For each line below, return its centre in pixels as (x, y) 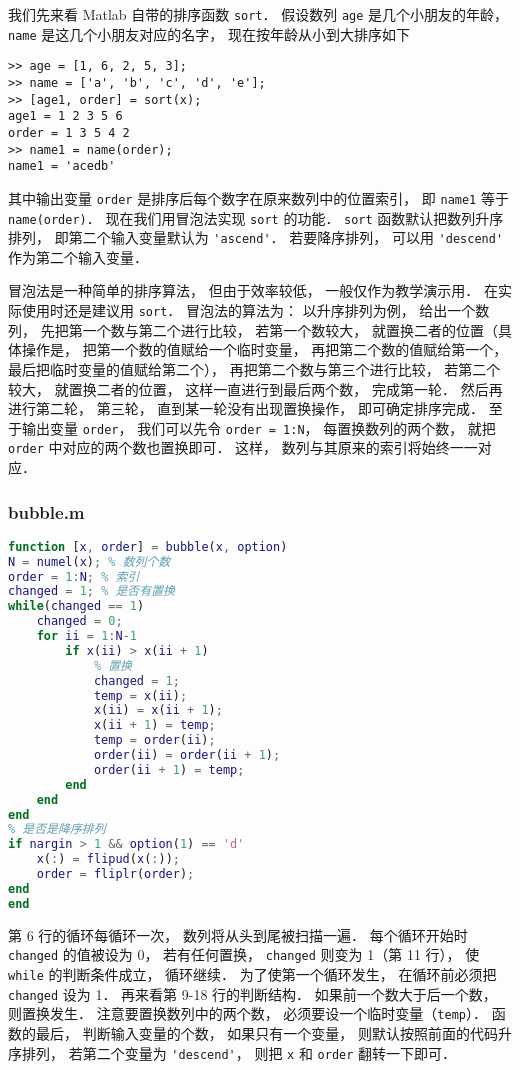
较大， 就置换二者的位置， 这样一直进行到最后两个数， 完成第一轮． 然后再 (255, 388)
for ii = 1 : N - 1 (86, 636)
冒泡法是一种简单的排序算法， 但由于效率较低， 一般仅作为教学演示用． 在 (253, 290)
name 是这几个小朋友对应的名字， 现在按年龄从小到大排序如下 (209, 33)
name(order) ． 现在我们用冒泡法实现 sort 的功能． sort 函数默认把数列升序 (256, 217)
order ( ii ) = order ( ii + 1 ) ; (187, 755)
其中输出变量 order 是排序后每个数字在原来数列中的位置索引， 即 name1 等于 (258, 197)
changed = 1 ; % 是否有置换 (91, 591)
